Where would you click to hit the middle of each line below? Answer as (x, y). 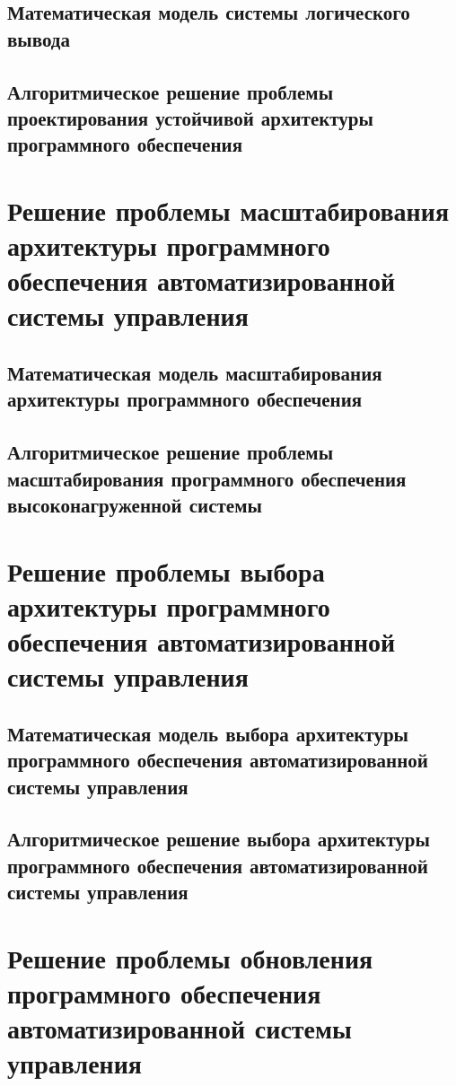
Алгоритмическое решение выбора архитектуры (219, 839)
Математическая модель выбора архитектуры (208, 733)
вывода (39, 38)
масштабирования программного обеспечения (207, 478)
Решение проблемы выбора (166, 570)
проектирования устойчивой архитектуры (190, 117)
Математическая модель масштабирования (195, 373)
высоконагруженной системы (135, 505)
